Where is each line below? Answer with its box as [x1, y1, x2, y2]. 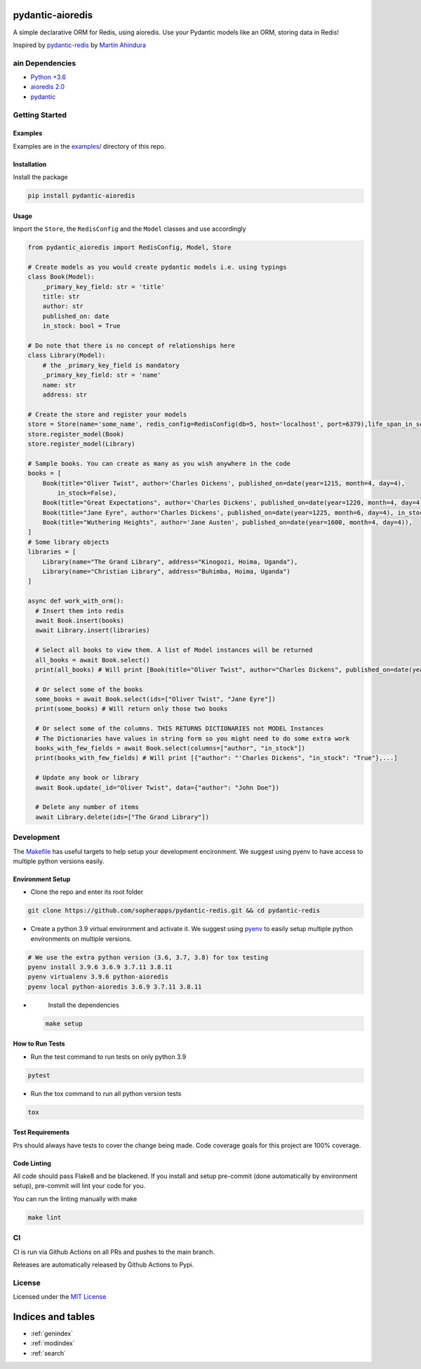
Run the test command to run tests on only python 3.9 [30, 1053, 187, 1061]
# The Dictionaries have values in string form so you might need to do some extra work [35, 734, 350, 742]
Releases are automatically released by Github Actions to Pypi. [13, 1260, 194, 1269]
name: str [42, 381, 76, 389]
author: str [42, 302, 84, 310]
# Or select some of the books [35, 685, 143, 693]
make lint [27, 1213, 62, 1221]
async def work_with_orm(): [27, 597, 124, 605]
